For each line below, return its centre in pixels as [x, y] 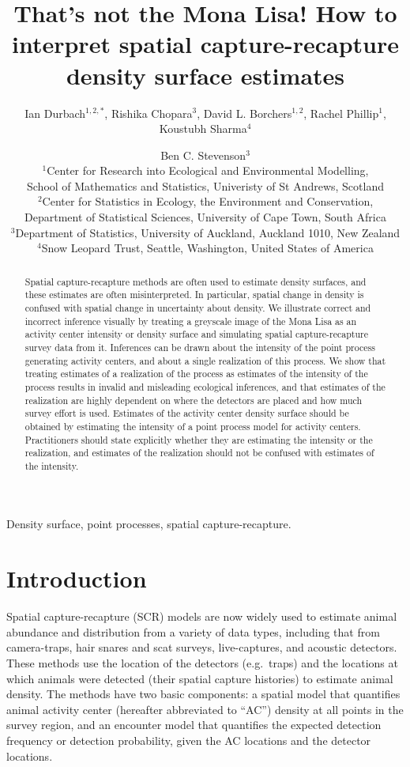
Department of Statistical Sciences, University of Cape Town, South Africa [205, 217]
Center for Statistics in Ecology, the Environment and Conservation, [208, 201]
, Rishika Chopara [149, 113]
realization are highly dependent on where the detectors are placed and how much [194, 400]
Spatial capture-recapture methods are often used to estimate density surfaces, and [196, 281]
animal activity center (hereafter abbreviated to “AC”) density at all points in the [205, 709]
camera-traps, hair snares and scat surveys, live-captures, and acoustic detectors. [202, 647]
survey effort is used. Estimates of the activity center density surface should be [187, 413]
